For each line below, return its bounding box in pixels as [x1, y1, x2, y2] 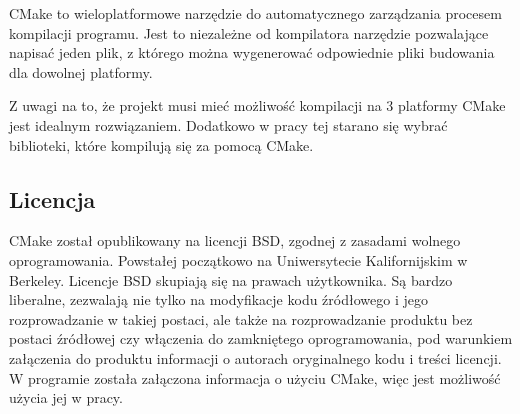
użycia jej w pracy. [9, 387, 123, 408]
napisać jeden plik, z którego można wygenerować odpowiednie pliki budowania [9, 42, 495, 63]
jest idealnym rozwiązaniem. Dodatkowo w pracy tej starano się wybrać [9, 114, 448, 135]
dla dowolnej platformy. [9, 61, 153, 82]
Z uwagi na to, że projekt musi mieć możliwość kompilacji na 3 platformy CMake [9, 95, 506, 116]
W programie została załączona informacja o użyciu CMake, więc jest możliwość [9, 367, 501, 388]
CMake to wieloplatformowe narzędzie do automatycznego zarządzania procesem [9, 3, 502, 23]
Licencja [9, 183, 96, 214]
